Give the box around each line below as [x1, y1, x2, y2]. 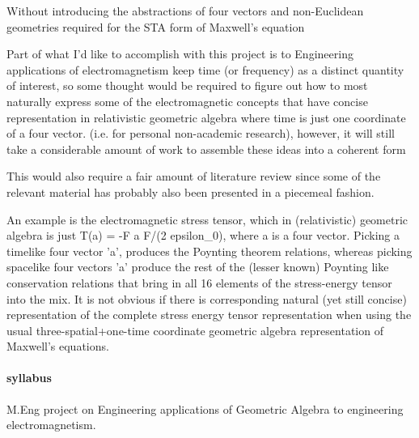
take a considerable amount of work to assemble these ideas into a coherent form [6, 140, 406, 157]
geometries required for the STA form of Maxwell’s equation [6, 18, 305, 35]
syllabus [6, 369, 52, 386]
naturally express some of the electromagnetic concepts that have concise [6, 92, 368, 109]
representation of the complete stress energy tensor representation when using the [6, 306, 412, 323]
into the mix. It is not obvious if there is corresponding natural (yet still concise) [6, 290, 407, 307]
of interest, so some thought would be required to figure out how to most [6, 77, 368, 94]
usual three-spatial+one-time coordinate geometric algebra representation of [6, 321, 383, 338]
